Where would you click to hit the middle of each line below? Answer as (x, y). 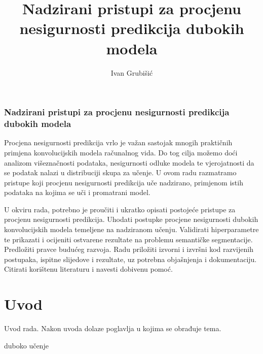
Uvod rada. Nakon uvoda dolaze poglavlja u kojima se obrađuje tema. (113, 328)
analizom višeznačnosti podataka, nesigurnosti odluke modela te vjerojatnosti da (129, 162)
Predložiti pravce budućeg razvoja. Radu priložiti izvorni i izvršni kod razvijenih (129, 249)
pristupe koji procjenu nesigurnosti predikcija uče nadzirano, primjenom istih (124, 182)
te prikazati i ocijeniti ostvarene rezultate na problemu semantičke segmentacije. (128, 239)
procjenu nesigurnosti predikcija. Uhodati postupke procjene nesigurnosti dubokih (131, 219)
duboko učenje (26, 345)
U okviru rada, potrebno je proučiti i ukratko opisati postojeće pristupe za (120, 209)
